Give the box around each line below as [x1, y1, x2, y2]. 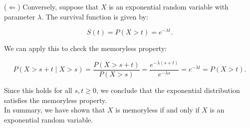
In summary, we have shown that [4, 104, 105, 115]
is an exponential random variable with [109, 1, 229, 11]
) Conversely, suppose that [17, 1, 99, 11]
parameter [4, 11, 35, 21]
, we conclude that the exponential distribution [96, 84, 240, 95]
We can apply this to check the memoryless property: [4, 43, 167, 53]
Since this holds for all [4, 84, 72, 95]
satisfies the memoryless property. [4, 94, 107, 105]
